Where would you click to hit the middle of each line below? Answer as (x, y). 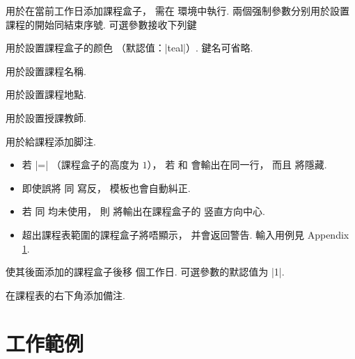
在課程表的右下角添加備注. (65, 295)
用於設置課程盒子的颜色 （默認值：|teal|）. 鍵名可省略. (129, 48)
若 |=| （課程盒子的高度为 (80, 165)
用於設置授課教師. (46, 117)
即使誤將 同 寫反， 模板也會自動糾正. (106, 188)
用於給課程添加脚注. (51, 141)
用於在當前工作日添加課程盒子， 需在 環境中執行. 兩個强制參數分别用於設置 (177, 10)
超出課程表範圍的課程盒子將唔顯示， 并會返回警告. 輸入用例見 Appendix (186, 234)
